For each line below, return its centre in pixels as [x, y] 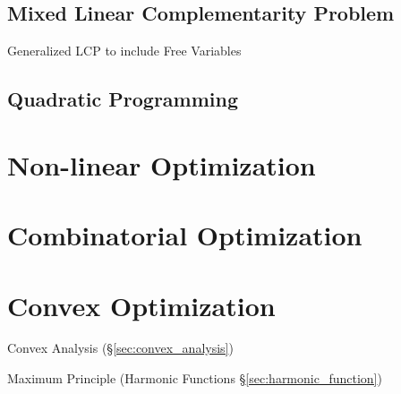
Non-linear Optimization [162, 164]
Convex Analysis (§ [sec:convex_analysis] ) [120, 348]
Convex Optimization [141, 305]
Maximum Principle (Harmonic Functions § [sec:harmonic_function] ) [195, 378]
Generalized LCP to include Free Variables [124, 51]
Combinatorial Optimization [185, 235]
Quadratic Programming [123, 99]
